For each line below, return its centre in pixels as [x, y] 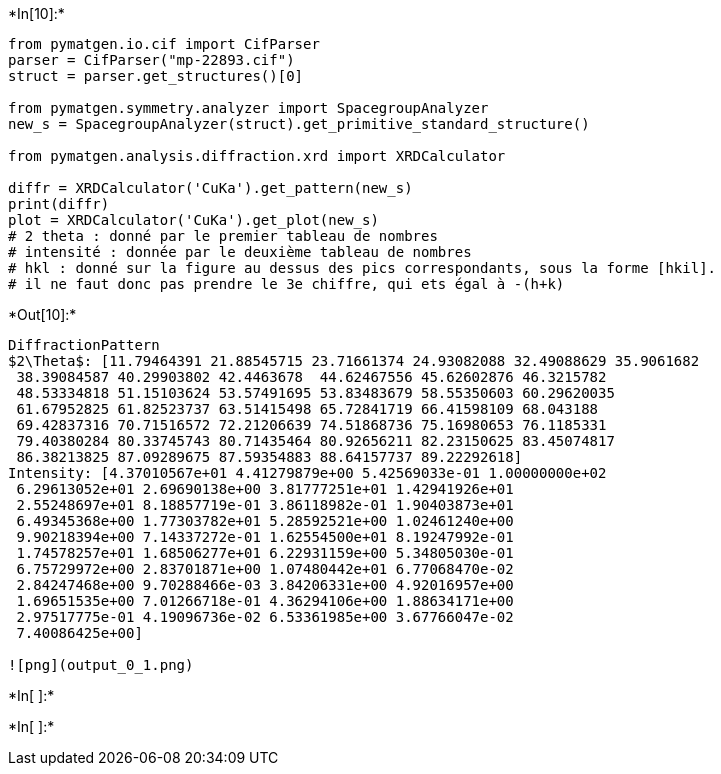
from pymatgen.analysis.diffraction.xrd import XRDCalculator [257, 156]
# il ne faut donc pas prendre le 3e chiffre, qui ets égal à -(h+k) [286, 284]
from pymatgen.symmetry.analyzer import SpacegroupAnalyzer [248, 108]
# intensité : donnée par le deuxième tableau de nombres [240, 252]
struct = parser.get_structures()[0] [156, 76]
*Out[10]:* [42, 314]
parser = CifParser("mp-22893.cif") [151, 60]
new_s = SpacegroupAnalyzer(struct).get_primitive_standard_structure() [299, 124]
